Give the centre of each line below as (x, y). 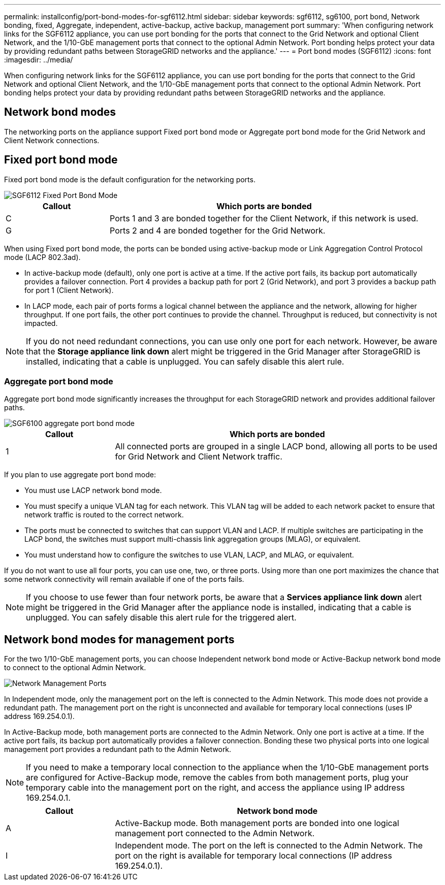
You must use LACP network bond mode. (93, 490)
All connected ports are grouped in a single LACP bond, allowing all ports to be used (276, 447)
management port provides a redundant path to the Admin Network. (118, 749)
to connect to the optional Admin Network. (75, 668)
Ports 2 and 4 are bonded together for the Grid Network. (218, 230)
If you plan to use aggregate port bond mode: (80, 475)
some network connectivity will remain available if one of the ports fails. (124, 579)
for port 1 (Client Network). (69, 290)
